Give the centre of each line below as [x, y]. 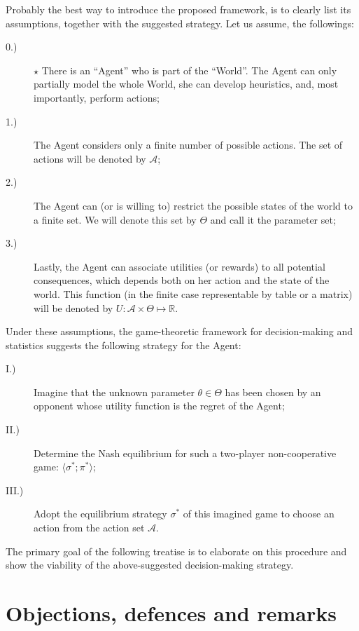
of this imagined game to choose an [259, 514]
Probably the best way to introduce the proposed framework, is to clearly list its [178, 9]
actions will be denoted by [90, 158]
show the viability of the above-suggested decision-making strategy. [150, 565]
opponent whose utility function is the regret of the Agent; [159, 406]
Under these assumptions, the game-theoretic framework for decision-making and [179, 331]
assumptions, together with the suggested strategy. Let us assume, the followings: [180, 23]
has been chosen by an [273, 392]
